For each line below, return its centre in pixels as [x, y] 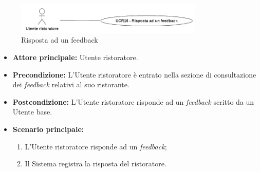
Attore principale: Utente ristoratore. [75, 57]
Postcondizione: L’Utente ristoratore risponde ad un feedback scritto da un [133, 101]
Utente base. [32, 112]
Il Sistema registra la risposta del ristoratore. [96, 164]
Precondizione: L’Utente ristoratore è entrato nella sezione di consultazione [134, 74]
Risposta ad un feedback [60, 40]
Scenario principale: [48, 129]
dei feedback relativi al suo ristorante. [71, 84]
